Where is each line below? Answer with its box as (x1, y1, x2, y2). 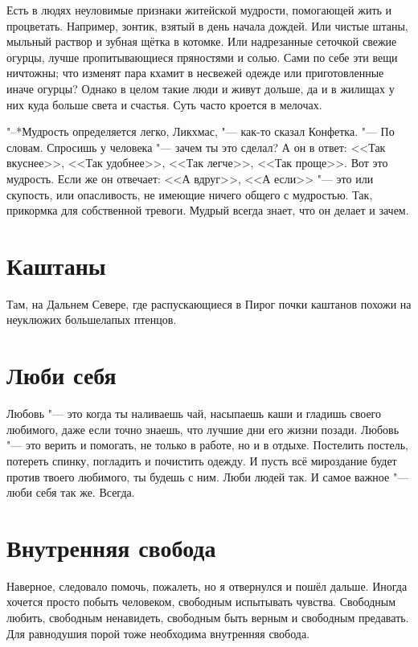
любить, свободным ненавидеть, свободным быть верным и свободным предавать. (6, 609, 409, 626)
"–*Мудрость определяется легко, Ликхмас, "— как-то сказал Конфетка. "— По (6, 123, 395, 140)
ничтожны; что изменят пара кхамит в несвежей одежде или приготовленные (6, 64, 384, 81)
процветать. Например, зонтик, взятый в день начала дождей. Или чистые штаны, (6, 17, 408, 34)
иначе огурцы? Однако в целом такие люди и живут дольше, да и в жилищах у (6, 80, 395, 96)
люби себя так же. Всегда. (6, 484, 135, 501)
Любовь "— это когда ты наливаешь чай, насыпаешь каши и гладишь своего (6, 405, 381, 422)
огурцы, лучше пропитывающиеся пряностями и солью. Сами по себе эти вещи (6, 48, 398, 65)
